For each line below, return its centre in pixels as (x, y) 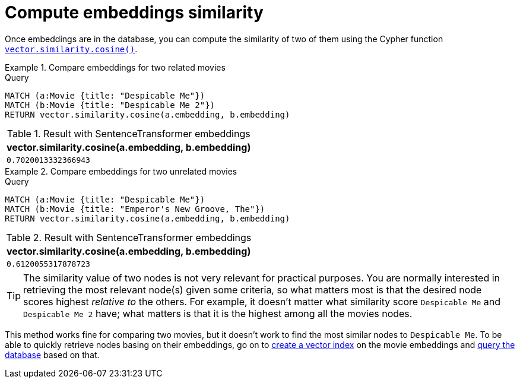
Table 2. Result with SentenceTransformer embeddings (129, 237)
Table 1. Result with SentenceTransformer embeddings (129, 133)
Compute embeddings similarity (134, 12)
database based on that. (52, 354)
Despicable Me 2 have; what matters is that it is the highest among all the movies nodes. (218, 313)
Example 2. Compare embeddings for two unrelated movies (121, 171)
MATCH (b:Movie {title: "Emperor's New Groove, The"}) (135, 209)
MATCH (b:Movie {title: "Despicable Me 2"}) (110, 105)
